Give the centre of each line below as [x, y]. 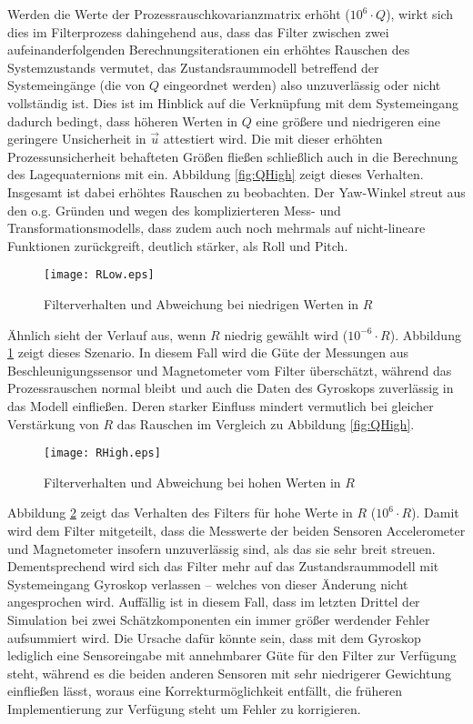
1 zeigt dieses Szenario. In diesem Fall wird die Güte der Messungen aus [208, 352]
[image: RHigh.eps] [102, 453]
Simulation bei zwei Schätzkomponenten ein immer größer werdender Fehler [219, 619]
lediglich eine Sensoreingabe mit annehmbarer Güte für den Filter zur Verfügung [232, 655]
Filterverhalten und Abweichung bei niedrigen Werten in [201, 303]
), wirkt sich [420, 14]
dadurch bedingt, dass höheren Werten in [123, 121]
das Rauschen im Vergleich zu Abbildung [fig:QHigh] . [266, 423]
